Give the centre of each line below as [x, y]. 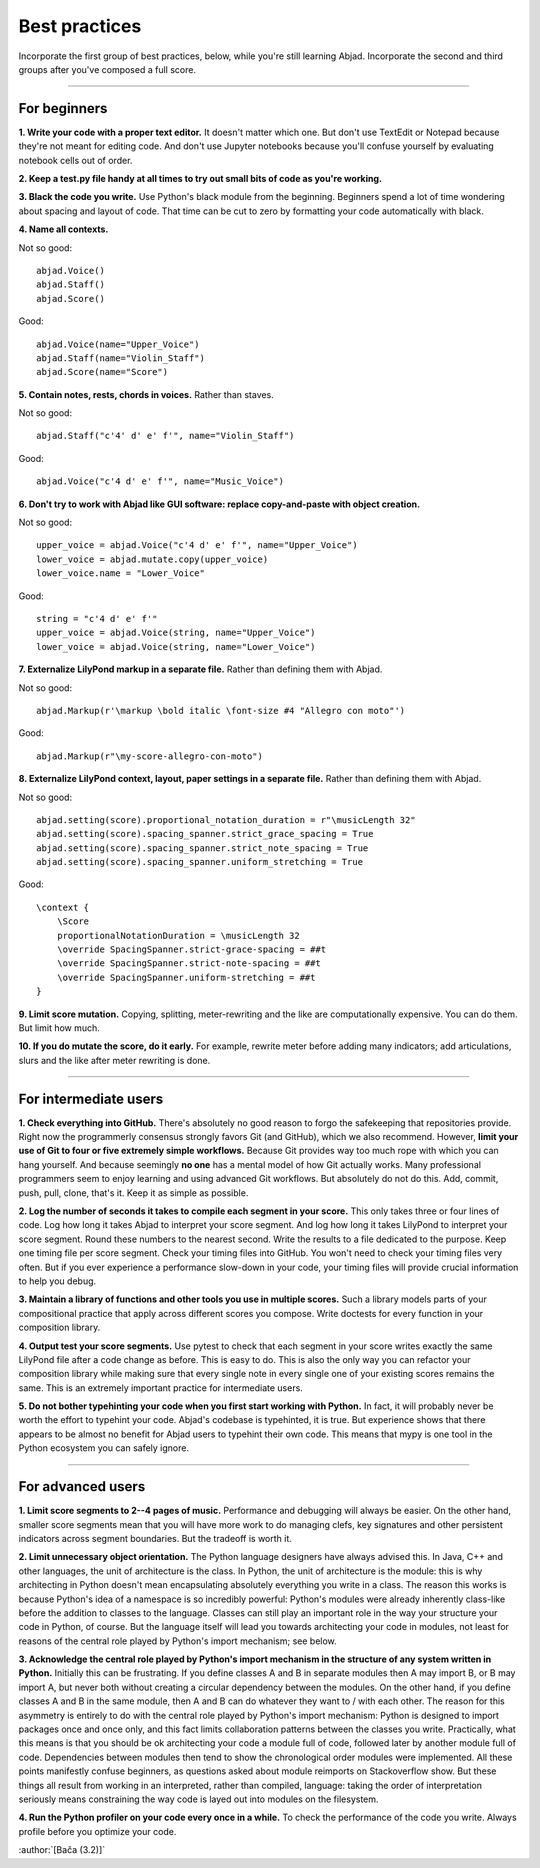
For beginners [63, 108]
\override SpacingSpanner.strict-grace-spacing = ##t [191, 949]
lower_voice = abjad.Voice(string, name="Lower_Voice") [176, 646]
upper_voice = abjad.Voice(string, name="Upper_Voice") [176, 633]
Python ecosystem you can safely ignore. [104, 1448]
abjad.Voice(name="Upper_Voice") [118, 344]
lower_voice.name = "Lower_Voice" [120, 573]
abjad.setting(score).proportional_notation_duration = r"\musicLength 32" [226, 819]
